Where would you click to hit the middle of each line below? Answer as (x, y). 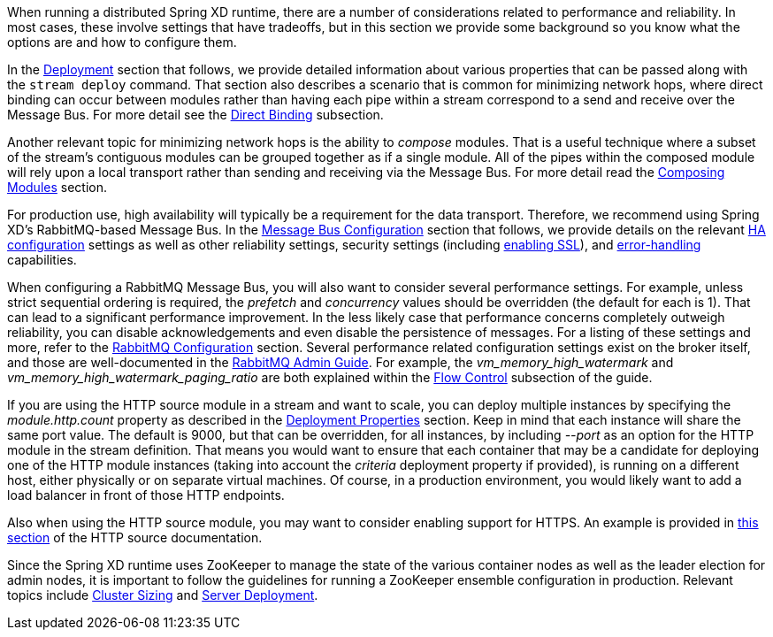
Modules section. (57, 187)
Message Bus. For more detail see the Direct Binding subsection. (195, 115)
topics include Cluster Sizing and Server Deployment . (163, 595)
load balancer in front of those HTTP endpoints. (146, 495)
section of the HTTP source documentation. (135, 537)
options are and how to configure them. (122, 42)
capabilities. (42, 260)
